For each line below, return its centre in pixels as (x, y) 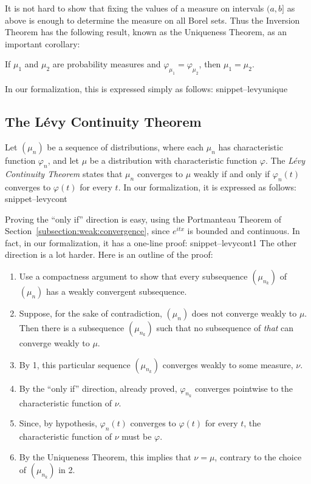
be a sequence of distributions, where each (125, 146)
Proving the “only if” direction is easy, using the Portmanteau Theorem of (143, 219)
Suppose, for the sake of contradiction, (91, 313)
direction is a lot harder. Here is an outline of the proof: (109, 254)
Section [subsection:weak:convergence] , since (87, 231)
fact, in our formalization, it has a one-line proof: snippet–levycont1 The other (151, 242)
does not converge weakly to (244, 313)
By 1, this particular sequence (75, 364)
